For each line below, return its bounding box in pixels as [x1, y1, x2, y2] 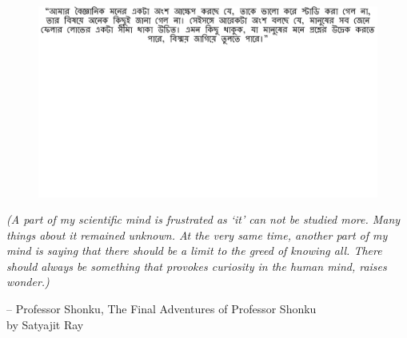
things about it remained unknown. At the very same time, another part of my [6, 226, 388, 243]
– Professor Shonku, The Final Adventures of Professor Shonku [6, 300, 317, 317]
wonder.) [6, 273, 50, 290]
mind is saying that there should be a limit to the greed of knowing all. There [6, 242, 382, 259]
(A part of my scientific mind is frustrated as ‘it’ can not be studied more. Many [6, 211, 401, 228]
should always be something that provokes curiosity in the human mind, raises [6, 257, 387, 274]
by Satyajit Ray [6, 316, 84, 332]
